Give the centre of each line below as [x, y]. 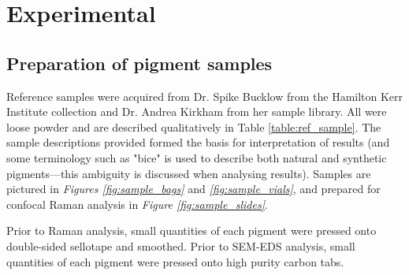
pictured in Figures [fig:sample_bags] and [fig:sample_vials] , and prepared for [193, 189]
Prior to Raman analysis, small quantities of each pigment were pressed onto [191, 230]
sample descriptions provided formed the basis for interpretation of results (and [198, 142]
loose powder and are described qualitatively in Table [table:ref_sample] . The [194, 126]
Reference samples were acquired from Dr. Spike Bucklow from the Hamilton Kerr [205, 96]
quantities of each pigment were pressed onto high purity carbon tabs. [175, 261]
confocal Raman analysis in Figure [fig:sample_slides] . [137, 204]
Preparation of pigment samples [139, 63]
